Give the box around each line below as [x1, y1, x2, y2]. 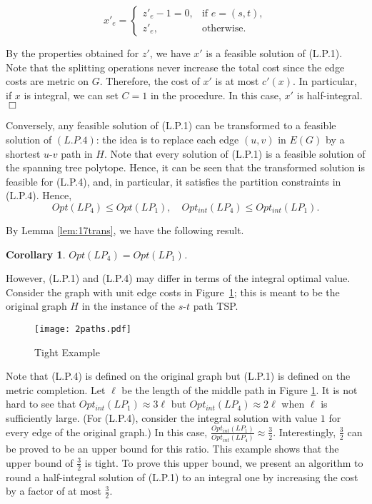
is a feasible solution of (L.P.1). [206, 46, 343, 60]
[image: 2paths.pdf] [34, 323, 132, 334]
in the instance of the [81, 298, 175, 313]
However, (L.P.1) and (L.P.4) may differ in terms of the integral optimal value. [6, 271, 351, 286]
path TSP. [193, 298, 238, 313]
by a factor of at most [6, 483, 101, 498]
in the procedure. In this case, [150, 87, 281, 102]
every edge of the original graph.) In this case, [6, 424, 208, 439]
